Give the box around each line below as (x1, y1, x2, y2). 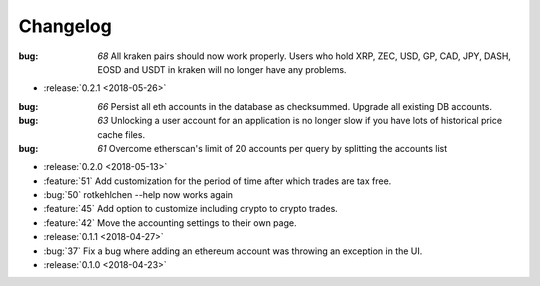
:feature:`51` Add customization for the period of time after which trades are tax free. (43, 175, 392, 187)
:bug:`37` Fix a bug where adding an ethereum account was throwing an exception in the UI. (43, 245, 423, 257)
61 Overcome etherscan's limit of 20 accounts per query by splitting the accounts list (97, 142, 448, 154)
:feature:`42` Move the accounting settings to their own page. (43, 216, 297, 229)
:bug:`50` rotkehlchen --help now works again (43, 189, 234, 201)
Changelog (18, 15, 112, 37)
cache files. (97, 128, 145, 140)
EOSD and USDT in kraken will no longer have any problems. (97, 63, 347, 75)
